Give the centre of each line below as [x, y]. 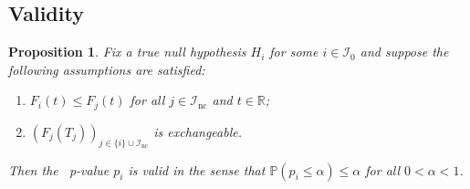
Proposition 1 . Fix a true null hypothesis [127, 52]
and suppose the [404, 52]
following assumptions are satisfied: [107, 69]
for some [294, 52]
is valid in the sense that [197, 169]
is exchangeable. [198, 131]
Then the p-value [59, 169]
